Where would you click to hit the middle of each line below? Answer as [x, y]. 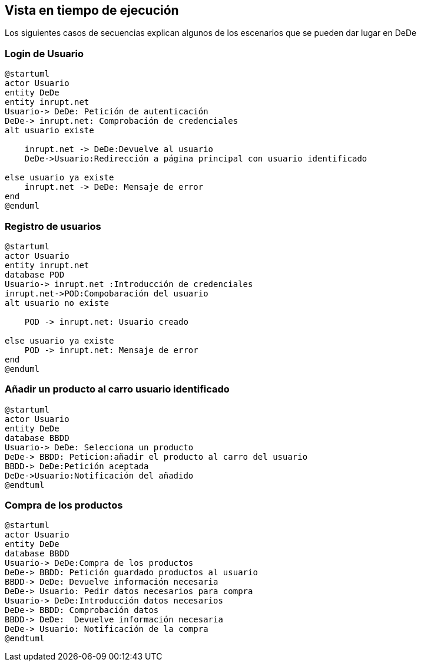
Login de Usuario [44, 53]
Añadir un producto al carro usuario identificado [117, 389]
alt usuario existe [49, 131]
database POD [35, 274]
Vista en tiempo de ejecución [92, 10]
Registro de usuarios [53, 226]
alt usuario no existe [57, 303]
